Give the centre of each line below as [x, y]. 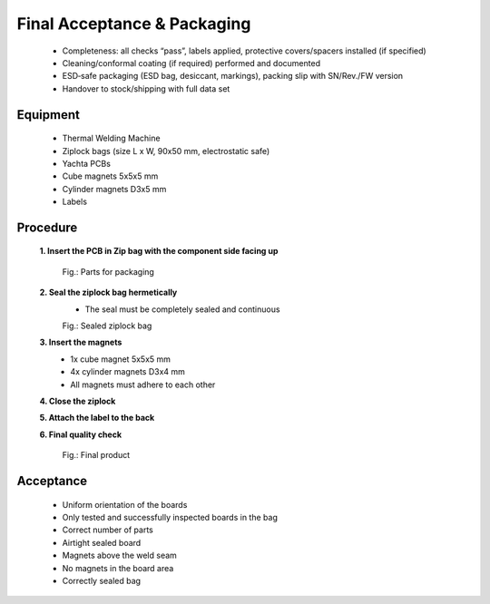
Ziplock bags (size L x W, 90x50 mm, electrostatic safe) [166, 151]
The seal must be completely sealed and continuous [182, 309]
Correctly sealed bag [101, 580]
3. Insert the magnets [81, 342]
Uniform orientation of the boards [125, 504]
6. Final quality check [81, 434]
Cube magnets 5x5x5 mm [110, 176]
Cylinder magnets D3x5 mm [114, 189]
